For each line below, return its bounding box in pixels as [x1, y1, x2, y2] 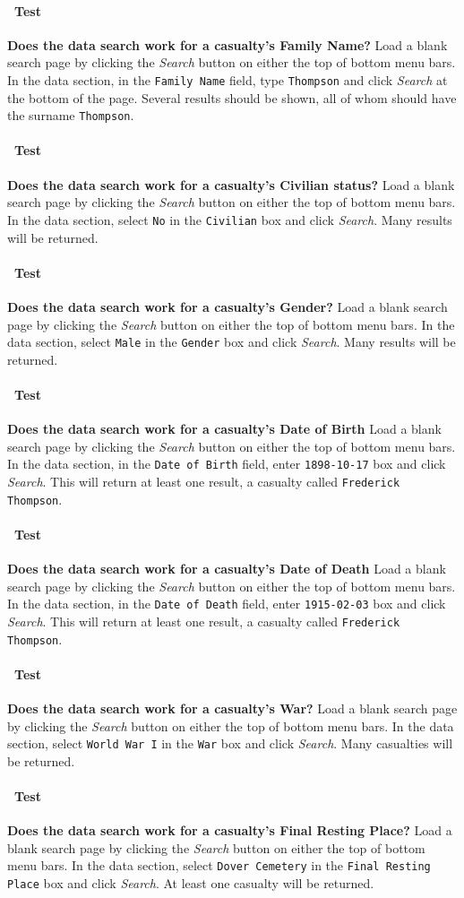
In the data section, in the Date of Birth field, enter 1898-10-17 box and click [7, 454, 446, 473]
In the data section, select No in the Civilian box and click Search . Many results [7, 210, 452, 229]
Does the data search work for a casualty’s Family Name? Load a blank [7, 35, 448, 54]
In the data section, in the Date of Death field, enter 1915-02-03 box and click [7, 594, 446, 613]
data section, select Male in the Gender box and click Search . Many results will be [7, 332, 456, 351]
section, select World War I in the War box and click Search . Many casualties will [7, 734, 453, 753]
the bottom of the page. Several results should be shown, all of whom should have [7, 88, 457, 107]
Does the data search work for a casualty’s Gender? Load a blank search [7, 297, 448, 315]
